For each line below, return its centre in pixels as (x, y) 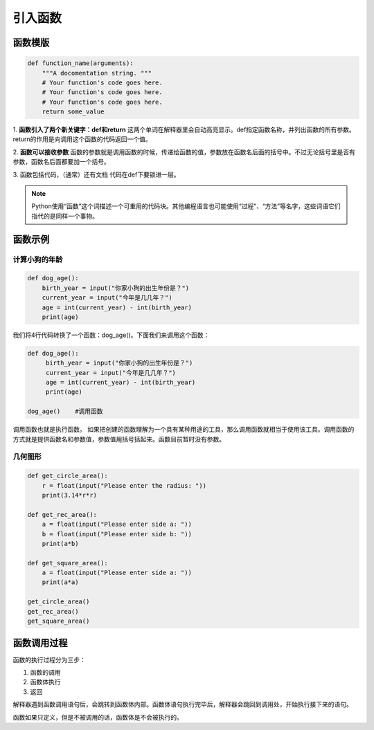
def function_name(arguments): (81, 63)
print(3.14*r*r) (69, 495)
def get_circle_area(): (68, 476)
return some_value (73, 112)
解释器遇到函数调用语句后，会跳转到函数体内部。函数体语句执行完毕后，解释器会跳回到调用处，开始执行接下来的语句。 (182, 704)
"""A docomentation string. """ (97, 73)
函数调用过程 (40, 643)
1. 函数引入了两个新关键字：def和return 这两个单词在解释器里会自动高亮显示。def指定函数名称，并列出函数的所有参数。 (184, 130)
